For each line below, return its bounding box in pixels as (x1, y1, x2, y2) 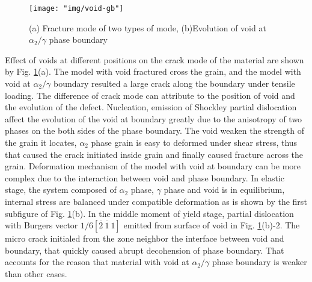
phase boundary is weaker (212, 255, 307, 268)
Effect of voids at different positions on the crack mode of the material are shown (5, 53, 304, 66)
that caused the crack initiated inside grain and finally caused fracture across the (5, 148, 304, 160)
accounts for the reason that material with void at (5, 255, 189, 268)
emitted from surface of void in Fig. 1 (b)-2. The (123, 219, 300, 231)
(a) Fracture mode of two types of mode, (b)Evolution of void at (29, 21, 266, 34)
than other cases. (5, 267, 67, 280)
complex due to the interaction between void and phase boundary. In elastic (5, 171, 284, 184)
